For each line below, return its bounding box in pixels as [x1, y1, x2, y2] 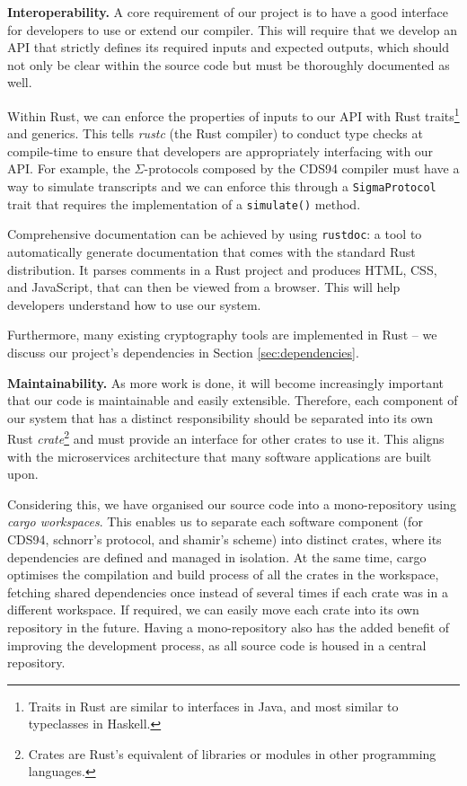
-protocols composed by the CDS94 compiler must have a [144, 159, 460, 178]
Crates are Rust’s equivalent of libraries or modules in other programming [28, 744, 436, 763]
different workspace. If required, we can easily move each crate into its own [7, 600, 419, 619]
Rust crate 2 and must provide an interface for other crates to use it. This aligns [7, 427, 445, 447]
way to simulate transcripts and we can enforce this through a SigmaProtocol [7, 177, 436, 195]
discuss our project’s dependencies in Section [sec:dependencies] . [7, 342, 359, 361]
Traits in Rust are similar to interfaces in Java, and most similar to [28, 696, 399, 715]
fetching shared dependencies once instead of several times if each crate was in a [7, 582, 448, 601]
